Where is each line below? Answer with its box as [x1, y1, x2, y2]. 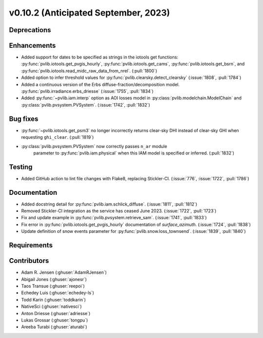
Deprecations [9, 26, 51, 34]
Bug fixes [9, 114, 38, 123]
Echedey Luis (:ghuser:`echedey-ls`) [21, 290, 94, 296]
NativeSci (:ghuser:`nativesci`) [21, 303, 82, 309]
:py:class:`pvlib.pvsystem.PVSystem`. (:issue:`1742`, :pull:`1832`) [21, 102, 150, 108]
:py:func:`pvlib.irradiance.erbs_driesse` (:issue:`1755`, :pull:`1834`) [21, 88, 154, 94]
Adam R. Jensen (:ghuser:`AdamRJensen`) [21, 269, 107, 275]
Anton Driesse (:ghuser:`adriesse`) [21, 310, 91, 316]
